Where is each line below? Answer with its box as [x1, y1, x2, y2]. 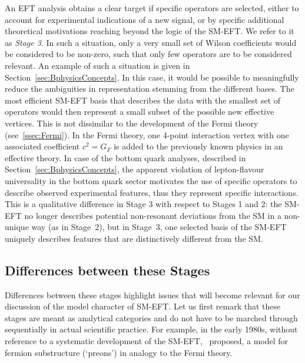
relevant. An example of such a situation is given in [5, 59, 190, 71]
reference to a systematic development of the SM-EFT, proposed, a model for [5, 335, 289, 347]
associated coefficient [5, 140, 80, 152]
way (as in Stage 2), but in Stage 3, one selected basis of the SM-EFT [31, 221, 287, 233]
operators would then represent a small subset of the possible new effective [5, 105, 274, 118]
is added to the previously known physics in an [114, 140, 283, 152]
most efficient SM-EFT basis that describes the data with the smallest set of [5, 94, 281, 106]
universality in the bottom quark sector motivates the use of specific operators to [5, 174, 297, 187]
